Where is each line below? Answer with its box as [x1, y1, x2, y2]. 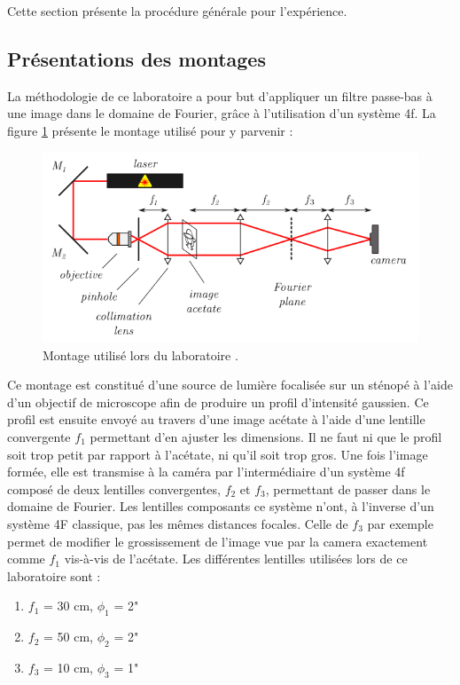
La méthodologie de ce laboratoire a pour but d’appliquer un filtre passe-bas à [7, 86, 433, 105]
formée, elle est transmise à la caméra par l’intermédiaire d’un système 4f [7, 462, 405, 481]
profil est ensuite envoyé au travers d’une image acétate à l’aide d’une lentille [7, 410, 425, 429]
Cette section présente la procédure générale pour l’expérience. [7, 2, 347, 20]
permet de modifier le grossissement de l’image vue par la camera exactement [7, 531, 428, 550]
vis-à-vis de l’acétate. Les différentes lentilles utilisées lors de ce [64, 549, 408, 568]
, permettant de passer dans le [265, 479, 431, 498]
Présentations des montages [7, 44, 266, 72]
